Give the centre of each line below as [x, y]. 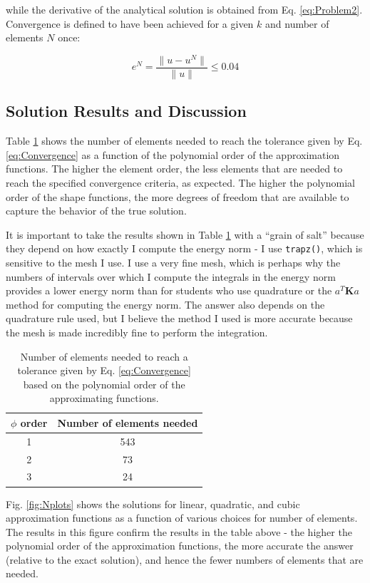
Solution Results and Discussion [126, 111]
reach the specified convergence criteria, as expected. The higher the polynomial [180, 182]
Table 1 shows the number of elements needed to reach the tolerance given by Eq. [184, 141]
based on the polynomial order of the [104, 384]
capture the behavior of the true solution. [96, 211]
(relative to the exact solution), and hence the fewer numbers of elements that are [185, 559]
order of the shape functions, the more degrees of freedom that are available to [178, 196]
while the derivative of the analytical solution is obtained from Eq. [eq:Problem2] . [184, 9]
